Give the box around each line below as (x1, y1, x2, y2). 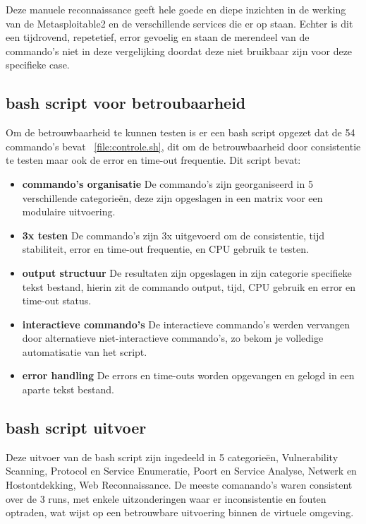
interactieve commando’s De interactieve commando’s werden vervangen (22, 316, 350, 331)
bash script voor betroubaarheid (6, 92, 246, 114)
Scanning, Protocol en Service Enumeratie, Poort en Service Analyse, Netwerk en (6, 463, 357, 478)
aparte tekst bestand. (22, 382, 114, 397)
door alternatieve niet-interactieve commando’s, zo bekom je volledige (22, 331, 324, 345)
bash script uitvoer (6, 417, 147, 439)
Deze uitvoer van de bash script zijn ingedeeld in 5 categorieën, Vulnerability (6, 449, 338, 464)
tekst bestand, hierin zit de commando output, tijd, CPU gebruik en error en (22, 279, 356, 294)
